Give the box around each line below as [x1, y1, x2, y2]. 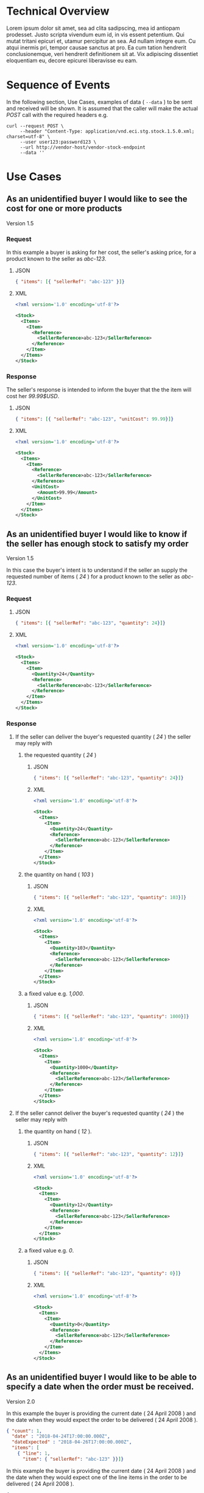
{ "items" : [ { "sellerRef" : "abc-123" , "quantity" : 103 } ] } [33, 894, 187, 901]
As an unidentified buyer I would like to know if [6, 529, 188, 539]
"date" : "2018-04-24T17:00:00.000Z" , [12, 1433, 111, 1439]
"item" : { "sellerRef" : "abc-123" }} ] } [22, 1456, 124, 1462]
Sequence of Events [6, 78, 111, 92]
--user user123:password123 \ [19, 139, 97, 145]
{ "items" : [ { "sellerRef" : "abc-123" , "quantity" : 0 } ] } [33, 1271, 181, 1277]
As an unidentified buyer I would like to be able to [6, 1372, 197, 1383]
